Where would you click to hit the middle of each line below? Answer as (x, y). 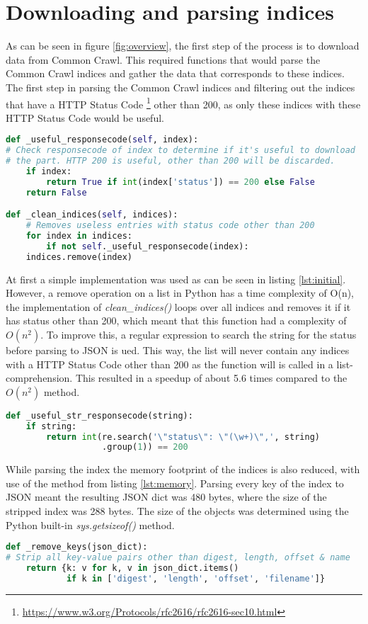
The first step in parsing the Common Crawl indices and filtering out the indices (180, 87)
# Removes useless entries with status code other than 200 (170, 226)
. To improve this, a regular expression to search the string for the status (199, 334)
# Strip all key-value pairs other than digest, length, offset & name (178, 558)
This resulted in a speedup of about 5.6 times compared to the (211, 378)
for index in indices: (79, 236)
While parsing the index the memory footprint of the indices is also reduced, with (183, 469)
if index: (49, 171)
